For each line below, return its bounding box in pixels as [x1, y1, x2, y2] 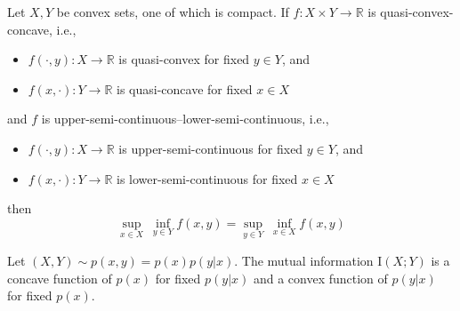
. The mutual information [234, 251, 374, 269]
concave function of [7, 268, 112, 287]
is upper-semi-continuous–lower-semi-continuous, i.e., [41, 109, 329, 128]
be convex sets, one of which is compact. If [56, 3, 289, 20]
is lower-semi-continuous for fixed [117, 169, 298, 187]
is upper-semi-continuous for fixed [118, 139, 303, 157]
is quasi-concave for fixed [117, 79, 253, 98]
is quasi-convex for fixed [118, 50, 250, 68]
